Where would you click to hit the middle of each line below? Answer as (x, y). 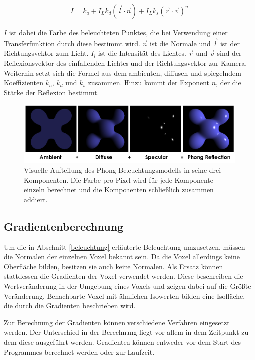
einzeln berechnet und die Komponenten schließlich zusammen (119, 189)
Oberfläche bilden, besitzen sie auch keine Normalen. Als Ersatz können (114, 266)
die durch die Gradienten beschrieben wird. (70, 305)
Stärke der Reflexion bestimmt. (52, 92)
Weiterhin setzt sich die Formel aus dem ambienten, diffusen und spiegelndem (123, 72)
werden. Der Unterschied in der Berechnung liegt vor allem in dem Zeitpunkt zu (126, 332)
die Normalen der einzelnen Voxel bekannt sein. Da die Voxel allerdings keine (122, 257)
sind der (229, 53)
